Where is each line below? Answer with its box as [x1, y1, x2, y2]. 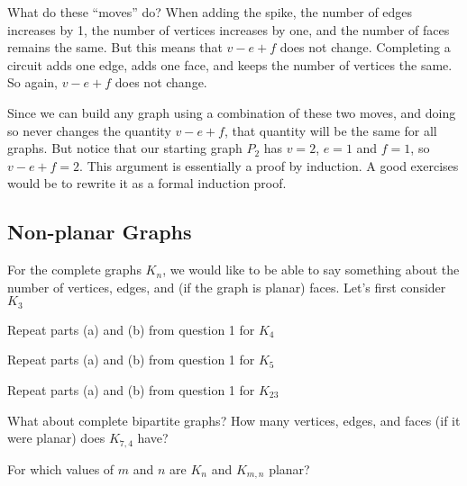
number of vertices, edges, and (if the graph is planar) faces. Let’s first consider [7, 277, 446, 296]
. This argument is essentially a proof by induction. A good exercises [79, 156, 459, 175]
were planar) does [7, 428, 105, 447]
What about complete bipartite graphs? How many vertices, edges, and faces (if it [7, 410, 461, 429]
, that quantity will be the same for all [224, 121, 437, 139]
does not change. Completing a [279, 38, 451, 57]
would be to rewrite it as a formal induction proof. [7, 174, 287, 193]
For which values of [7, 459, 114, 478]
